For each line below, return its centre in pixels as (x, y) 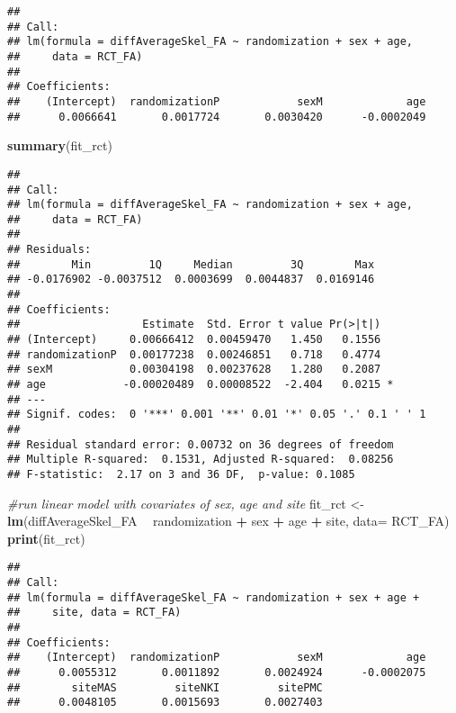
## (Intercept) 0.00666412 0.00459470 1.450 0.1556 (194, 340)
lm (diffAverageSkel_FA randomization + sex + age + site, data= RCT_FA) (228, 521)
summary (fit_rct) (60, 145)
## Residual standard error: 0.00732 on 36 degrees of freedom (201, 444)
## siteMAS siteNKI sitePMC (165, 687)
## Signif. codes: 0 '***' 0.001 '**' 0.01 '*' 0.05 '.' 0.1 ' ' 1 (217, 415)
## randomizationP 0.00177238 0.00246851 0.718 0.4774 (194, 354)
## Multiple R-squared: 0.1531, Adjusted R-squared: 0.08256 (201, 460)
